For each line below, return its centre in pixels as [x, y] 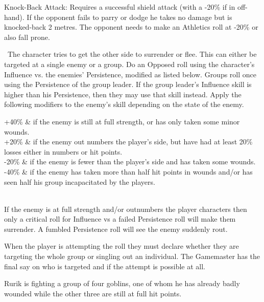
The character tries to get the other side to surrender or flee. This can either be [132, 54]
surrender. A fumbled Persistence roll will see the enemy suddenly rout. [116, 229]
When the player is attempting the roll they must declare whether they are [122, 246]
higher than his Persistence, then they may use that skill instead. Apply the [123, 94]
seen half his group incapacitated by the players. [80, 181]
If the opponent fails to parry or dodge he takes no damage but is [129, 17]
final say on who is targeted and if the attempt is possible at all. [105, 266]
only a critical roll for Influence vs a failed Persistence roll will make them [120, 219]
